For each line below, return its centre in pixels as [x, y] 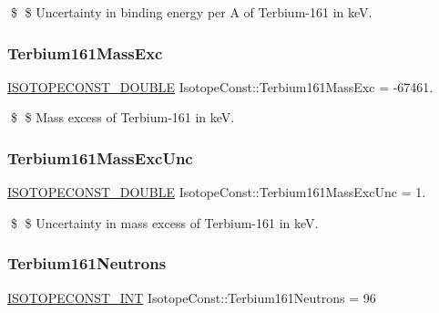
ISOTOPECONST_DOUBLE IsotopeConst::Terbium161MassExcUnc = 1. [217, 192]
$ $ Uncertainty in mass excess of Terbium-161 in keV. [164, 222]
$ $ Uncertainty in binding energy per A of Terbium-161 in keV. [191, 12]
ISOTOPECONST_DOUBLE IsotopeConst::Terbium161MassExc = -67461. [220, 86]
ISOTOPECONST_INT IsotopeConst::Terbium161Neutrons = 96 [192, 297]
